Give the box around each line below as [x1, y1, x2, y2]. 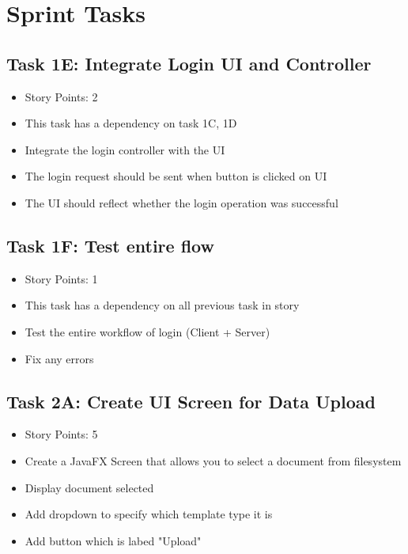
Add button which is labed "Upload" [25, 532, 202, 548]
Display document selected [25, 479, 154, 495]
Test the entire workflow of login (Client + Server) [25, 323, 270, 340]
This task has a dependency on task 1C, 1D [25, 115, 237, 131]
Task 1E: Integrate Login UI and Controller [6, 51, 372, 75]
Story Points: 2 [25, 88, 98, 104]
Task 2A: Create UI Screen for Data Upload [6, 389, 376, 413]
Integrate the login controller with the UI [25, 141, 225, 157]
